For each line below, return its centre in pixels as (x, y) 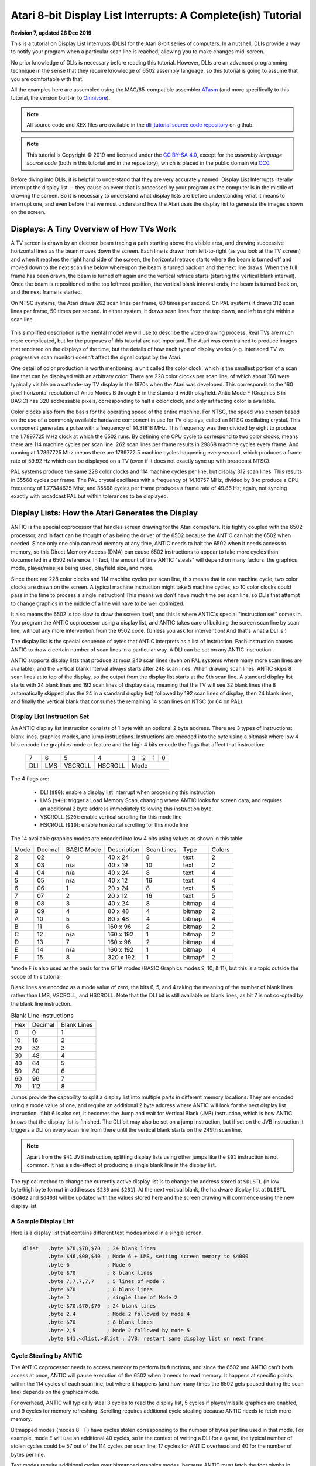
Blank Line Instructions (42, 1016)
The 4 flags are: (30, 779)
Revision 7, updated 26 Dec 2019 (51, 33)
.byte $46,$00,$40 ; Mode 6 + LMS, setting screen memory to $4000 (148, 1257)
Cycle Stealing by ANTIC (47, 1356)
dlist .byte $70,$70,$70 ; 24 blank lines (90, 1248)
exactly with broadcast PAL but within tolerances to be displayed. (90, 496)
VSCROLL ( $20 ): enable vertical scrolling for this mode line (111, 817)
